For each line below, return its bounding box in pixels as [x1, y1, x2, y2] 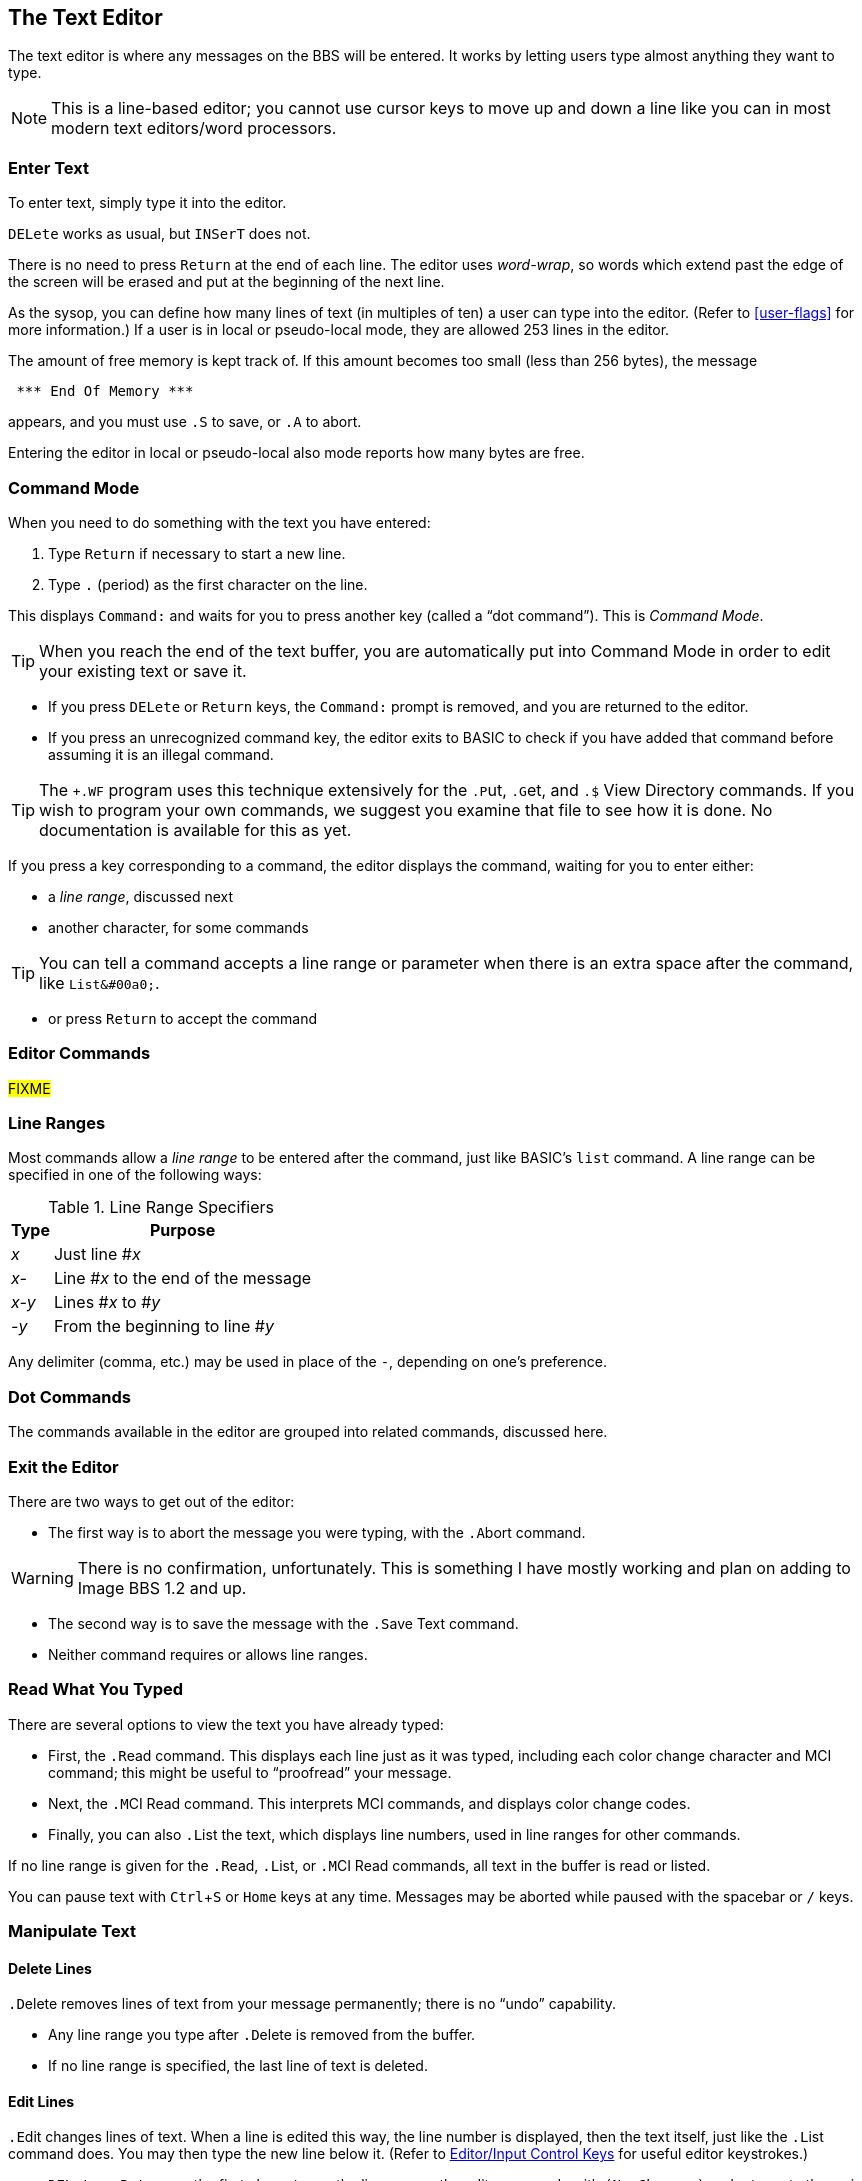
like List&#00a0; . [39, 972, 160, 993]
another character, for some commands [48, 918, 309, 936]
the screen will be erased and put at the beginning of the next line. [8, 273, 445, 291]
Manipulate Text [8, 1921, 137, 1942]
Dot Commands [8, 1386, 131, 1407]
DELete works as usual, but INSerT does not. [8, 225, 311, 243]
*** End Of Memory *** [16, 383, 194, 400]
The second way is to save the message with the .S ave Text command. [48, 1614, 519, 1632]
